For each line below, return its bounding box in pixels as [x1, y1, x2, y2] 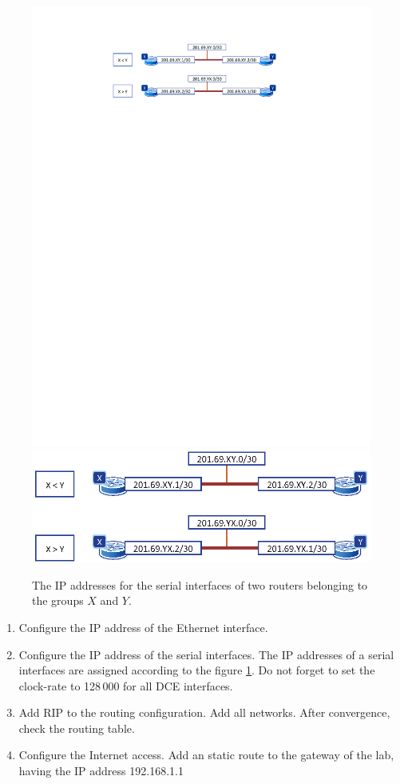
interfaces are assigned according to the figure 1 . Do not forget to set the [18, 662, 375, 678]
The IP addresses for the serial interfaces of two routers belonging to [32, 576, 368, 593]
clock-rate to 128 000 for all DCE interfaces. [18, 677, 233, 694]
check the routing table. [18, 719, 135, 736]
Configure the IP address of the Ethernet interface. [18, 618, 268, 635]
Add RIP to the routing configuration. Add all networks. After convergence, [18, 704, 390, 721]
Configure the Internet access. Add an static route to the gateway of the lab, [18, 746, 394, 763]
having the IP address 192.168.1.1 [18, 762, 184, 779]
